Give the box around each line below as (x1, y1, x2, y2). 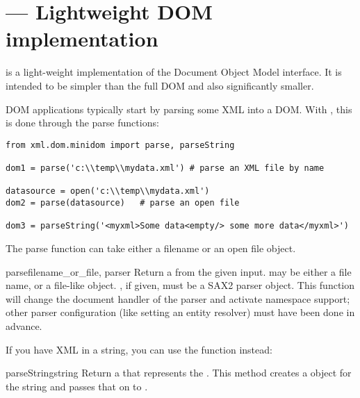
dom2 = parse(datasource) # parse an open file (6, 197, 240, 208)
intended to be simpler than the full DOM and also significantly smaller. (6, 78, 314, 92)
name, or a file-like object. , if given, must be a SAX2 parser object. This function (6, 278, 355, 292)
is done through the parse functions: (6, 115, 159, 130)
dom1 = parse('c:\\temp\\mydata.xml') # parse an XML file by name (6, 163, 325, 173)
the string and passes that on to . (6, 379, 148, 393)
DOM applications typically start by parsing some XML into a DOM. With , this (6, 101, 352, 116)
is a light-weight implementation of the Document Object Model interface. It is (6, 65, 342, 79)
